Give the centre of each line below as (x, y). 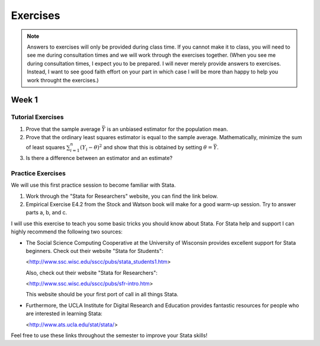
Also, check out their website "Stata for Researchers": (92, 273)
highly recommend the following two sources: (67, 232)
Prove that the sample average (63, 129)
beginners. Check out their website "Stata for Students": (95, 251)
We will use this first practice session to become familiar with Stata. (93, 185)
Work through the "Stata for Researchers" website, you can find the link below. (122, 196)
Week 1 (24, 100)
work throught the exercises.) (63, 80)
